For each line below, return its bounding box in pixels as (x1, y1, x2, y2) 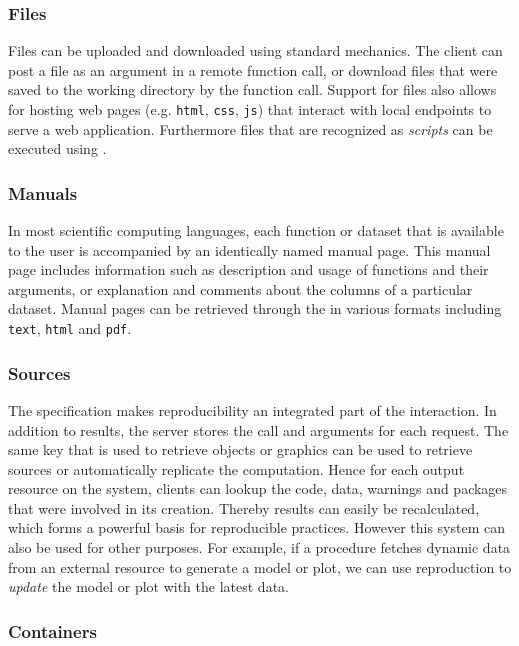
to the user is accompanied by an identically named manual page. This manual (8, 239, 491, 260)
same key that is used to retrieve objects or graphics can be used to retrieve (8, 439, 473, 460)
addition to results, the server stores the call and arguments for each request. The (8, 419, 509, 440)
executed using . (8, 138, 107, 159)
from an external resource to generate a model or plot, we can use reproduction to (8, 556, 512, 577)
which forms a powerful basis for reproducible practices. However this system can (8, 517, 505, 538)
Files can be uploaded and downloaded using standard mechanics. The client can (8, 40, 503, 61)
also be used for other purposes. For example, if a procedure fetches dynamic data (8, 537, 511, 558)
